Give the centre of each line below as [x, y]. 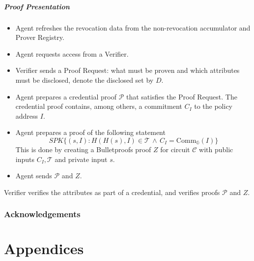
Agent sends [34, 176]
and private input [81, 159]
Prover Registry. [40, 37]
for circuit [175, 149]
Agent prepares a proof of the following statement [90, 132]
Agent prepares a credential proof [66, 96]
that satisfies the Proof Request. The [182, 96]
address [27, 115]
